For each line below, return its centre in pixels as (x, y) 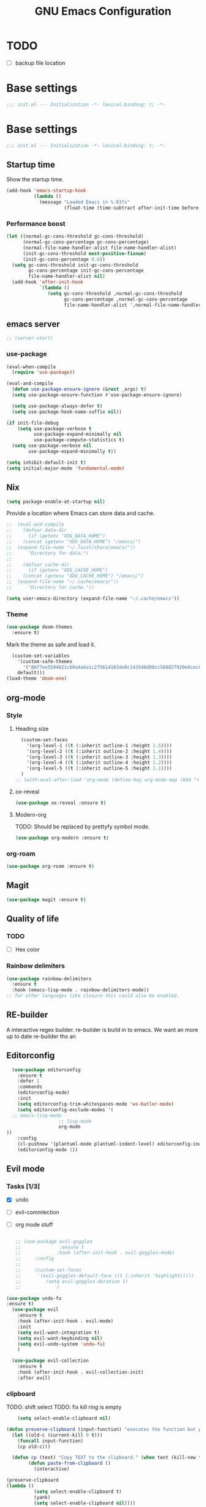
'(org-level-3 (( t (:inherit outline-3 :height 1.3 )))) (99, 757)
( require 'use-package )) (44, 372)
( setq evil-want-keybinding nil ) (60, 1338)
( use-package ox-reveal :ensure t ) (61, 803)
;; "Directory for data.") (48, 553)
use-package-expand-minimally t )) (72, 452)
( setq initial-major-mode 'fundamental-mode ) (65, 468)
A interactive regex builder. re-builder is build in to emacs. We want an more (102, 1029)
